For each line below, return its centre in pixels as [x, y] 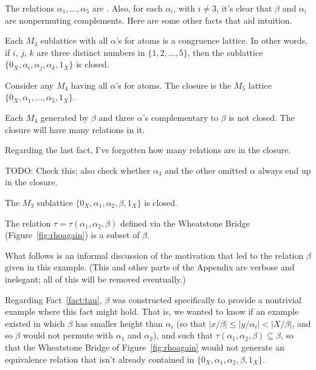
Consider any [29, 85]
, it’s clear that [244, 8]
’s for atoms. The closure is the [173, 85]
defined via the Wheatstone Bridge [185, 223]
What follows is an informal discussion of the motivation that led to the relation [154, 255]
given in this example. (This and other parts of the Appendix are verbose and [150, 267]
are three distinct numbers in [91, 52]
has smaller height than [119, 323]
